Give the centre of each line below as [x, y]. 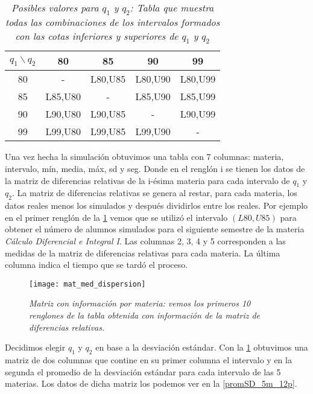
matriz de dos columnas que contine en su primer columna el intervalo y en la [148, 359]
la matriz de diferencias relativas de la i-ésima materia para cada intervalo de [147, 180]
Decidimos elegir [35, 347]
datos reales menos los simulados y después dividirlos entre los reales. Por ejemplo [156, 205]
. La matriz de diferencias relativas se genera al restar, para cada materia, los [154, 193]
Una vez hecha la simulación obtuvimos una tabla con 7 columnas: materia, [144, 157]
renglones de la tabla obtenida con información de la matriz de [145, 315]
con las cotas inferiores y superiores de [97, 36]
